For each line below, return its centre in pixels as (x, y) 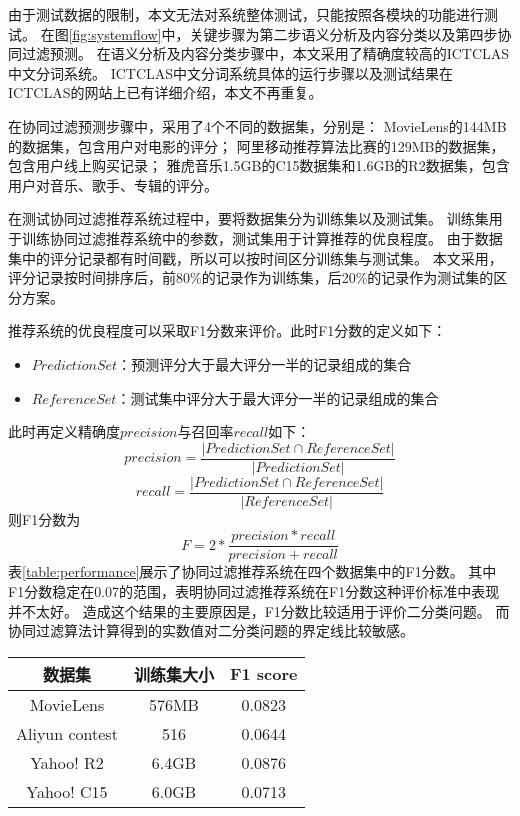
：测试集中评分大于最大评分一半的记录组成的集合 (277, 397)
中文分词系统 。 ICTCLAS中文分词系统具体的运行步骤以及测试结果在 (231, 72)
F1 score (263, 674)
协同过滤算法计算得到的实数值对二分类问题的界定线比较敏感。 (211, 630)
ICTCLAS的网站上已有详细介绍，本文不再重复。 (165, 92)
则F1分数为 (44, 518)
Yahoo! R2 (67, 762)
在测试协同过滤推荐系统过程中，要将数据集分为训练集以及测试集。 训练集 (248, 218)
